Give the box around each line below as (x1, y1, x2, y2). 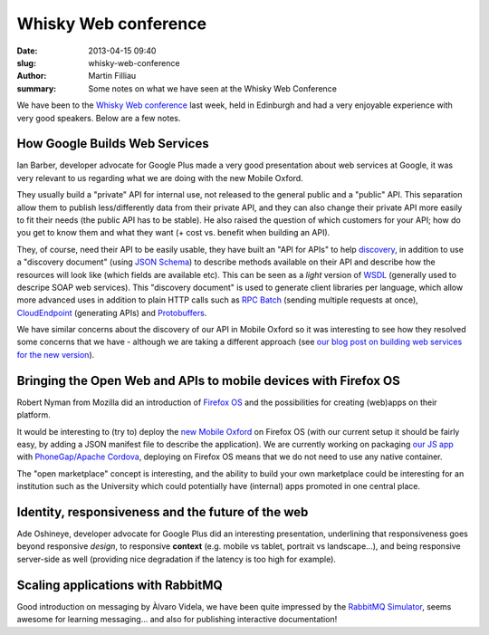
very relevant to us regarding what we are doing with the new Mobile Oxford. (16, 172, 303, 183)
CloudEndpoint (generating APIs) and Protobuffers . (16, 307, 207, 318)
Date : (16, 45, 38, 56)
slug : (16, 57, 36, 68)
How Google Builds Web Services (16, 136, 209, 151)
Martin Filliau (88, 71, 137, 82)
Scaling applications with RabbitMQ (16, 577, 224, 592)
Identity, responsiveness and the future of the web (16, 504, 309, 520)
